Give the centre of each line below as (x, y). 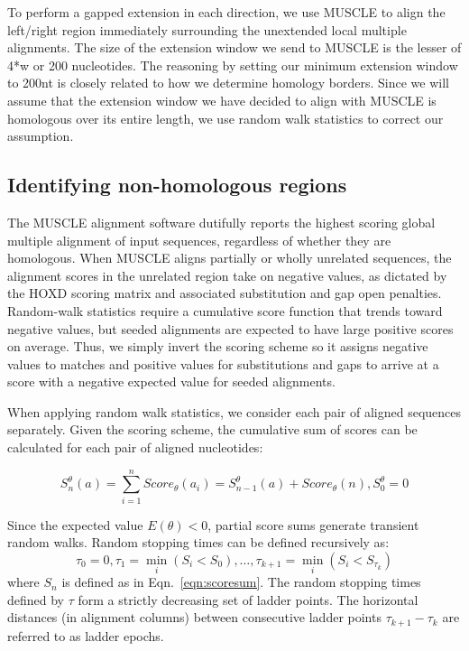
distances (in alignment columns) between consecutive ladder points (194, 617)
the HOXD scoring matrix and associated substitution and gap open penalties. (225, 293)
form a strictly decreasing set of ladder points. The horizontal (248, 599)
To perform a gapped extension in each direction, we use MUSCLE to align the (226, 12)
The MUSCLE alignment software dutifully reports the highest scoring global (221, 222)
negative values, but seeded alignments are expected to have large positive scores (230, 328)
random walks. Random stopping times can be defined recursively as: (198, 542)
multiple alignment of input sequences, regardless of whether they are (199, 240)
